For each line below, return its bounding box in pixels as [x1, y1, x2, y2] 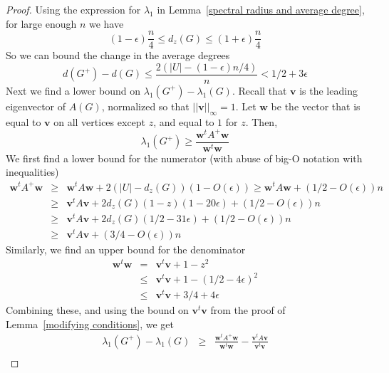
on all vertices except [53, 114, 146, 129]
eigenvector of [6, 98, 66, 113]
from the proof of [210, 303, 286, 317]
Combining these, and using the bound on [6, 303, 189, 317]
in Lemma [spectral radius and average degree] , [157, 2, 365, 16]
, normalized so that [101, 98, 190, 113]
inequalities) [6, 164, 59, 179]
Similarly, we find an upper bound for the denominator [6, 241, 246, 256]
